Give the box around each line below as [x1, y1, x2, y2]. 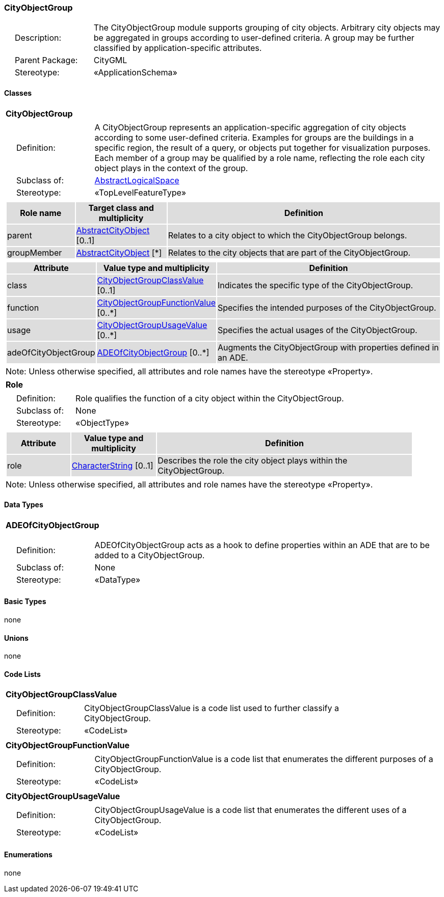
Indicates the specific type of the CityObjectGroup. [217, 280, 413, 290]
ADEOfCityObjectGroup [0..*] [97, 347, 210, 358]
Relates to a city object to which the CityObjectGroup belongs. [168, 230, 407, 240]
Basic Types [4, 597, 46, 606]
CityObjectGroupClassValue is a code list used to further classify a [84, 703, 339, 714]
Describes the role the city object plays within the [158, 455, 348, 466]
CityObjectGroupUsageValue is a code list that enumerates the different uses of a [94, 805, 407, 816]
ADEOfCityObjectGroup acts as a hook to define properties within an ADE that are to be [94, 539, 430, 550]
